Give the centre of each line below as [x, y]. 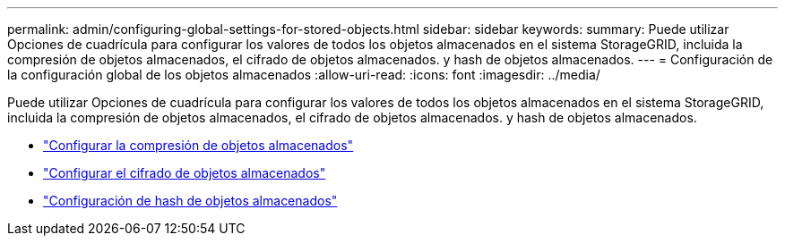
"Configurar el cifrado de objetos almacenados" [185, 173]
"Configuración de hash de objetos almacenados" [190, 201]
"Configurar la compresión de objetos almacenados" [198, 145]
